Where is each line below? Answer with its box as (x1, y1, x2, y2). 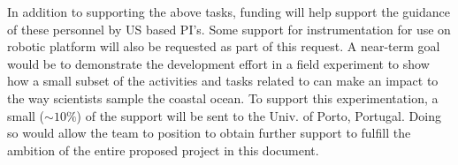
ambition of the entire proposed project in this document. (7, 140, 319, 159)
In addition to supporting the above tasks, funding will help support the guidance (7, 3, 450, 20)
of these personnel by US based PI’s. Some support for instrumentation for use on (7, 19, 451, 38)
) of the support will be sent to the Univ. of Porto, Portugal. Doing (76, 106, 441, 124)
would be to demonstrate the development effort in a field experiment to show (7, 54, 430, 72)
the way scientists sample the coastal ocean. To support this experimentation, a (7, 88, 439, 107)
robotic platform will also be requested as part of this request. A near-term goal (7, 37, 440, 56)
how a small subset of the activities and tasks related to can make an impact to (7, 71, 439, 90)
